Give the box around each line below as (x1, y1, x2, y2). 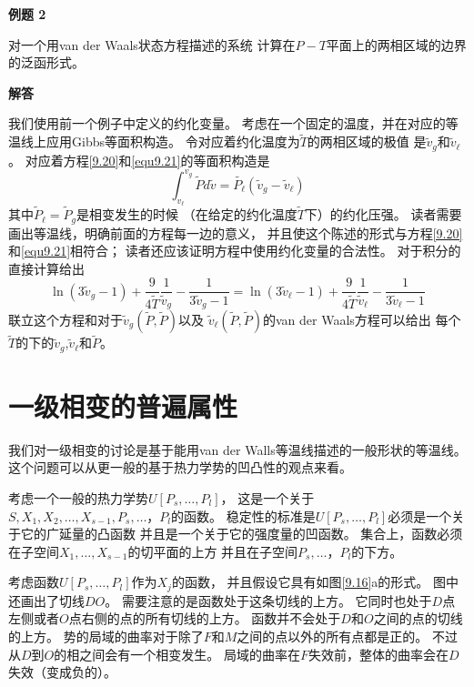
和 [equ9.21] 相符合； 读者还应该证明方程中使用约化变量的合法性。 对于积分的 (8, 241, 461, 260)
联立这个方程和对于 (8, 309, 123, 328)
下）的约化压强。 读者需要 (304, 205, 462, 224)
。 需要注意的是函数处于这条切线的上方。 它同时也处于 (105, 591, 432, 610)
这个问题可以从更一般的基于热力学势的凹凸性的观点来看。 (8, 458, 352, 477)
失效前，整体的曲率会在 (308, 644, 449, 663)
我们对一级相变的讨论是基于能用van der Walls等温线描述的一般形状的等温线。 (8, 439, 467, 459)
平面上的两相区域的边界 (326, 35, 467, 54)
